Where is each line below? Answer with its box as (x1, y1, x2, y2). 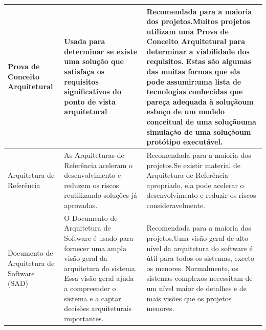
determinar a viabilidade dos (146, 46, 250, 56)
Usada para (64, 36, 105, 47)
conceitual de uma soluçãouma (146, 116, 256, 127)
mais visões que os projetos (146, 293, 232, 303)
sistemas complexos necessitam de (146, 273, 253, 283)
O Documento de (64, 212, 118, 223)
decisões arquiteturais (64, 303, 132, 314)
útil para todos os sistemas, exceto (146, 253, 254, 263)
